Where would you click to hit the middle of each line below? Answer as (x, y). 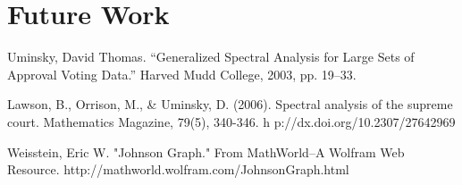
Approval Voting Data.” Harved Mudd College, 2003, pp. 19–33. (182, 74)
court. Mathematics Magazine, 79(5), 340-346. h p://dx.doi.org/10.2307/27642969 (231, 121)
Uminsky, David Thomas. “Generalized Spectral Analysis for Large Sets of (211, 57)
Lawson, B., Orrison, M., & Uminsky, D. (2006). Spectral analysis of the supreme (230, 104)
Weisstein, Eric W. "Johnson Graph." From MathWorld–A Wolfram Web (206, 151)
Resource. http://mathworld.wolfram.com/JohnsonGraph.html (178, 169)
